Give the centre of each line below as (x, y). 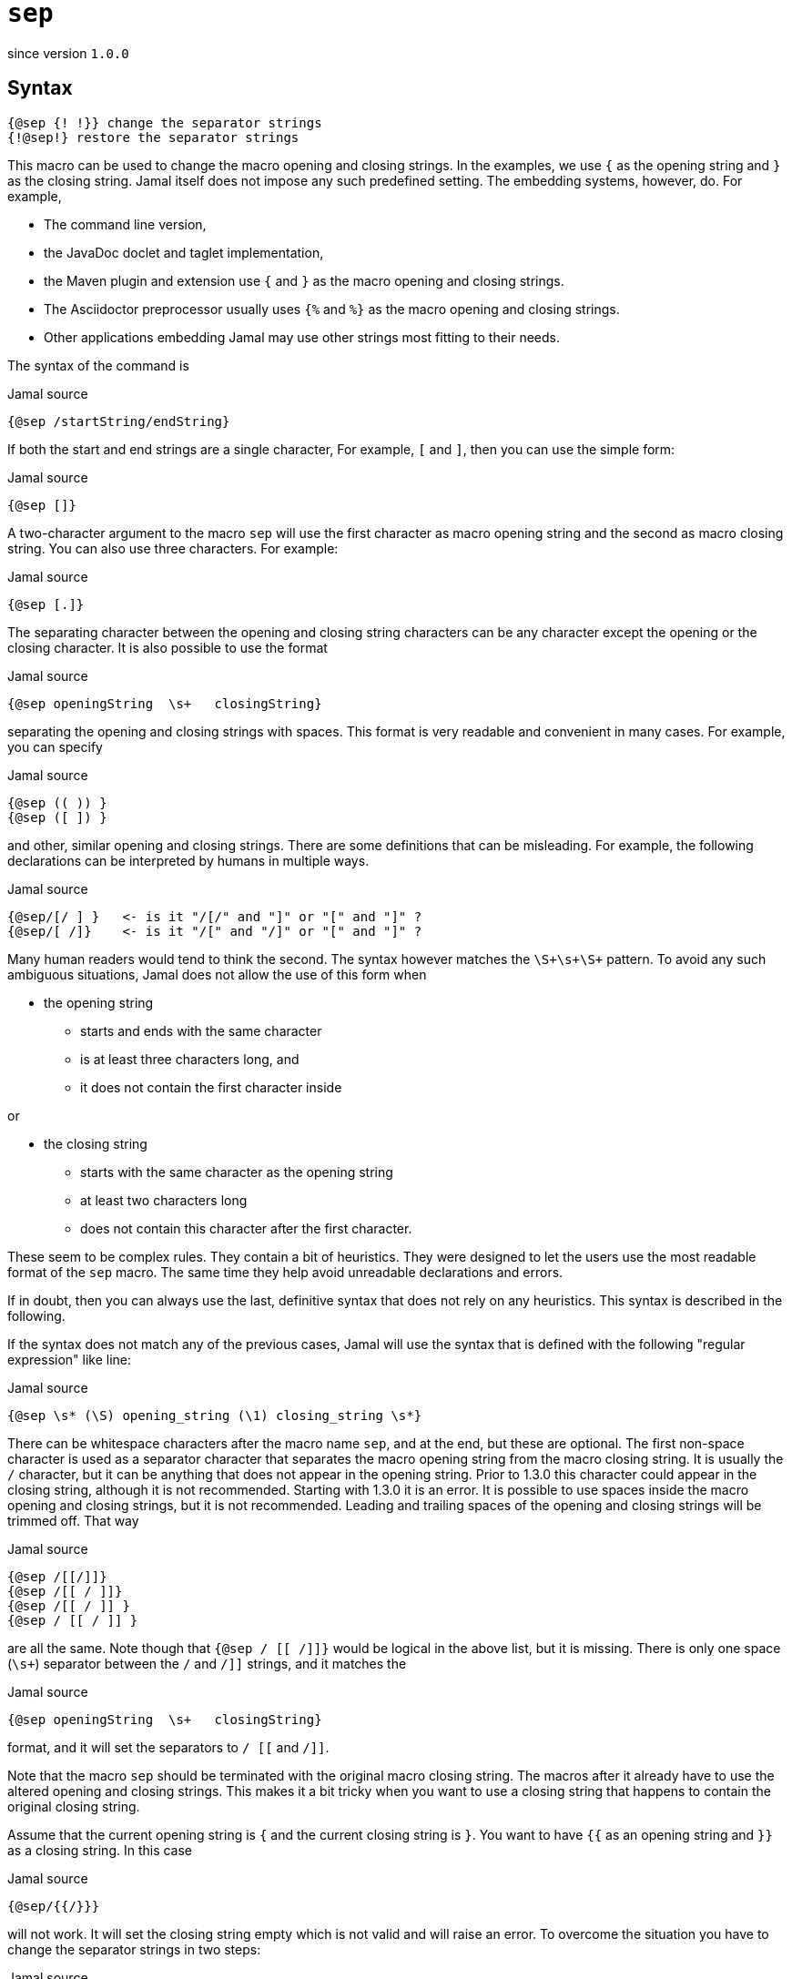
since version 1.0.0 (68, 53)
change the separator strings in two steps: (134, 1949)
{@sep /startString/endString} (119, 421)
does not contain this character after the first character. (246, 1228)
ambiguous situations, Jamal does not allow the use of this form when (217, 974)
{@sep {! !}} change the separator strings (165, 122)
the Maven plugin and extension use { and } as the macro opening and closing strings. (304, 280)
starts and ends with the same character (201, 1030)
